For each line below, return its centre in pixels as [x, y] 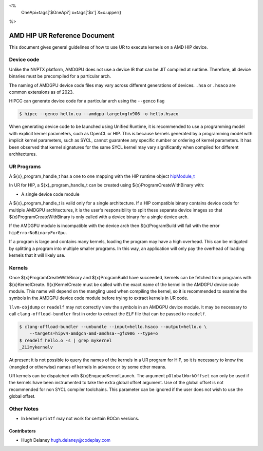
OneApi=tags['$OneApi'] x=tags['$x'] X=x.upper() [71, 13]
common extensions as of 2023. [41, 92]
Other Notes [24, 409]
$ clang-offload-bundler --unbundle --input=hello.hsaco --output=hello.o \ [113, 327]
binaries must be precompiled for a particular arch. [60, 76]
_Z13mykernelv [36, 347]
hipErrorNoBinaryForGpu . [38, 232]
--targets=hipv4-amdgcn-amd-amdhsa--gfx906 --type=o [94, 334]
